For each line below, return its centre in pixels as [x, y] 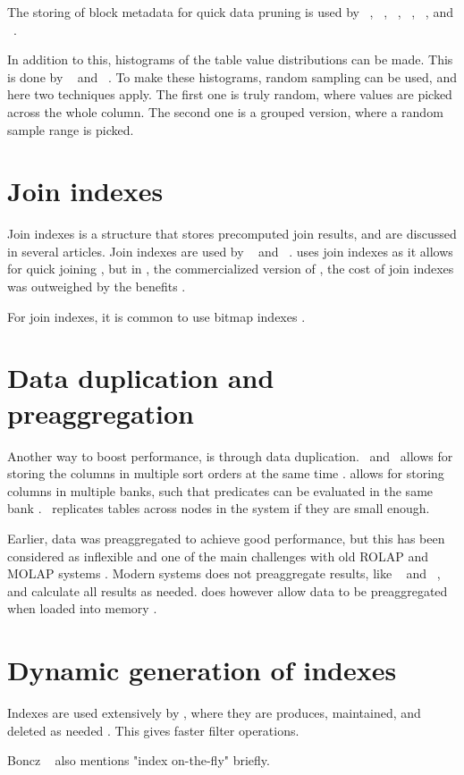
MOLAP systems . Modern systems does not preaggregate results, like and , [224, 573]
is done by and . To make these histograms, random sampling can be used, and [232, 76]
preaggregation [101, 413]
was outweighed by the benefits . [97, 286]
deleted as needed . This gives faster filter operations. [153, 730]
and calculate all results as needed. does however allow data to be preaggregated [228, 590]
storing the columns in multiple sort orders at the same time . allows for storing [226, 473]
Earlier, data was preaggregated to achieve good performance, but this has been [226, 538]
